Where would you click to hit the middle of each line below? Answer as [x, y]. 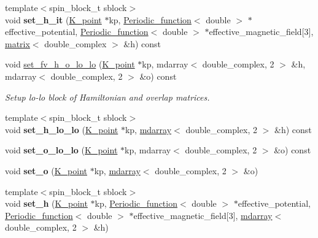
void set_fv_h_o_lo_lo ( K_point [70, 64]
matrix [17, 43]
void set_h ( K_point [46, 203]
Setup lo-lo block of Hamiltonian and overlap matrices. [107, 97]
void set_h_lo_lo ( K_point [62, 129]
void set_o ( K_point [46, 170]
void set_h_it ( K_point [53, 19]
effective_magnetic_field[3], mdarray [203, 215]
